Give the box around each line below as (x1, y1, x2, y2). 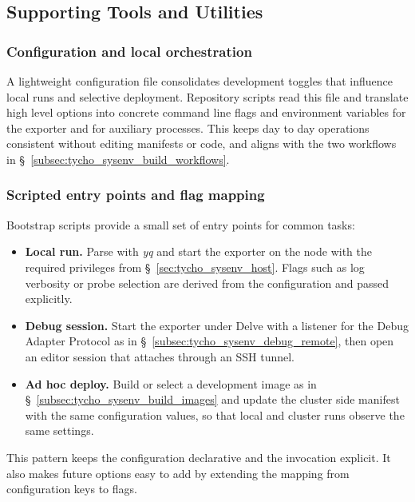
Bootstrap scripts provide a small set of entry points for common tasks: (6, 216, 355, 233)
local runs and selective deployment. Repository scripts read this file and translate (6, 88, 409, 105)
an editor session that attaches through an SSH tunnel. (25, 348, 294, 365)
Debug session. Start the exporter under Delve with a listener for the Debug (25, 317, 409, 333)
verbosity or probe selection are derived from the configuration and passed (25, 274, 389, 291)
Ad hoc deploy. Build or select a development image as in (25, 375, 317, 392)
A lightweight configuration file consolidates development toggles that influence (6, 73, 393, 89)
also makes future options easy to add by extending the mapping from (6, 464, 350, 481)
